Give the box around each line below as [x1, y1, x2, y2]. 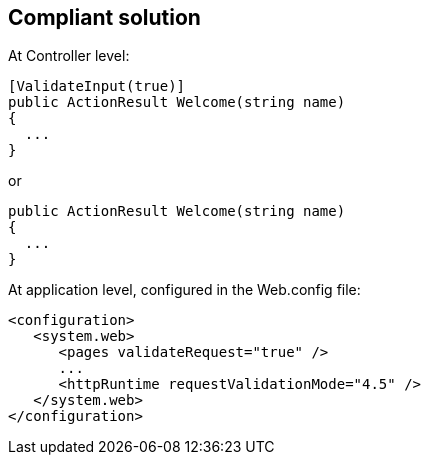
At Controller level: [8, 47, 130, 65]
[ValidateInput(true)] [8, 78, 186, 95]
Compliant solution [8, 5, 201, 30]
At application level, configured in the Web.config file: [8, 281, 361, 299]
